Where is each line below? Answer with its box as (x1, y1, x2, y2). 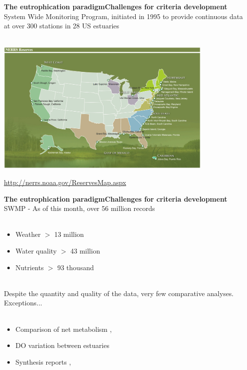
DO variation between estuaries (15, 340, 109, 350)
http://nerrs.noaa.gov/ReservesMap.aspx (4, 177, 126, 187)
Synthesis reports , (15, 356, 71, 367)
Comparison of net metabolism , (15, 324, 112, 334)
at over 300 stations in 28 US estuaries (4, 21, 120, 31)
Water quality (15, 245, 57, 255)
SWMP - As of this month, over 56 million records (4, 203, 155, 213)
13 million (54, 229, 84, 239)
